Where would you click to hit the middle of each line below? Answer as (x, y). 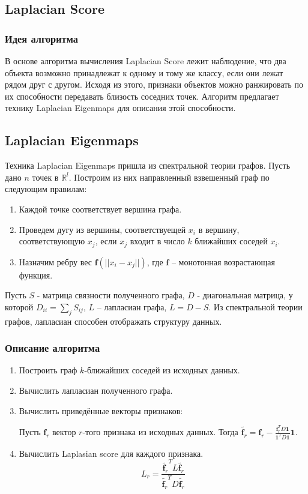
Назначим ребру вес (55, 261)
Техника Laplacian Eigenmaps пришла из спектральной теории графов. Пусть (148, 165)
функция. (36, 275)
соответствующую (52, 241)
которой (19, 306)
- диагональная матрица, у (245, 295)
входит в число (157, 241)
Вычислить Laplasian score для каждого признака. (111, 453)
